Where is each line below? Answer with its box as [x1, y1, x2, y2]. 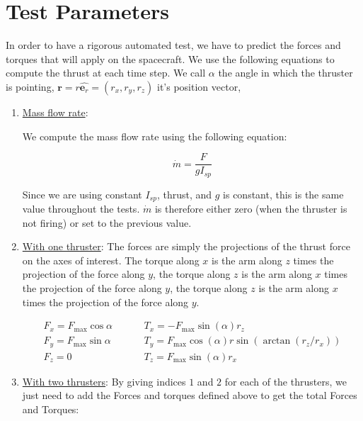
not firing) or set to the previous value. [22, 215, 192, 230]
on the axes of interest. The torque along [22, 252, 200, 267]
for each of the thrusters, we [224, 374, 347, 388]
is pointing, [6, 79, 54, 94]
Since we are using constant [22, 186, 142, 201]
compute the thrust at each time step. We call [6, 65, 206, 80]
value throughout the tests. [22, 201, 140, 216]
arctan [263, 336, 291, 347]
